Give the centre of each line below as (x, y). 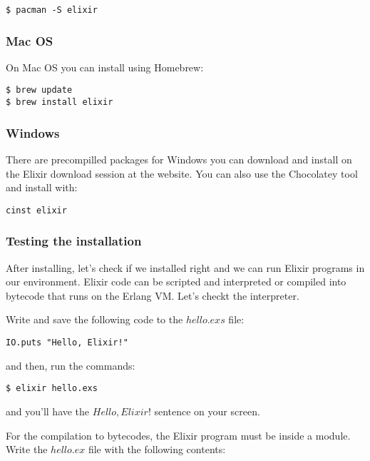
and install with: (42, 187)
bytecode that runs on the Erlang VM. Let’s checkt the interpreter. (153, 295)
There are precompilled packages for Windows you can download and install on (179, 159)
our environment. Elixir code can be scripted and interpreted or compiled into (176, 282)
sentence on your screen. (207, 411)
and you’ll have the (48, 411)
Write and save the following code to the (94, 319)
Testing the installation (74, 241)
